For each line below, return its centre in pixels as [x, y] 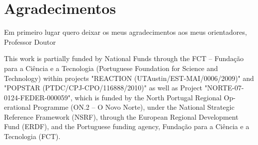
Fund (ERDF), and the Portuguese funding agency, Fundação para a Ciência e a [127, 126]
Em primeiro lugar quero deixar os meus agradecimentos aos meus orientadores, [126, 32]
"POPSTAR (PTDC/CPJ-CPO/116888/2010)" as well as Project [103, 88]
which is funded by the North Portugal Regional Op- [155, 97]
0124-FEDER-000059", [38, 97]
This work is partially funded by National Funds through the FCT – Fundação [124, 58]
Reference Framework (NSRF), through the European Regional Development [121, 116]
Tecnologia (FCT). [32, 136]
